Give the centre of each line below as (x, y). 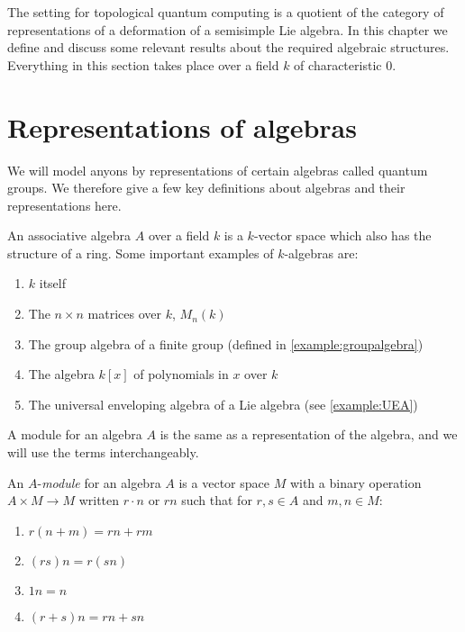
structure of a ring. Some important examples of (141, 253)
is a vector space (224, 482)
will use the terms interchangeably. (103, 452)
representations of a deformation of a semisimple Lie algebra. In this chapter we (228, 29)
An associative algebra (69, 235)
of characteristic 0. (345, 64)
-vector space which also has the (342, 235)
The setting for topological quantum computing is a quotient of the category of (226, 12)
